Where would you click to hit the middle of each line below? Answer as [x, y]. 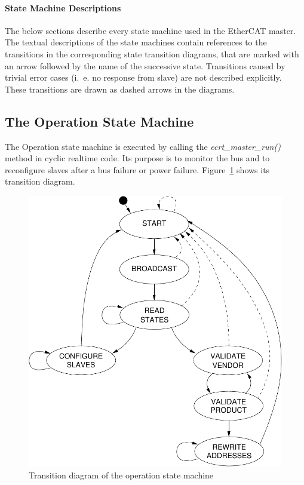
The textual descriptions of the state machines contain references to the [136, 42]
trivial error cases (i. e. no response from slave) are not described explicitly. [143, 77]
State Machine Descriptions [63, 7]
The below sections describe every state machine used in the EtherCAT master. [151, 30]
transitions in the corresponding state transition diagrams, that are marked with [152, 53]
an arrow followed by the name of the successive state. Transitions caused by [145, 65]
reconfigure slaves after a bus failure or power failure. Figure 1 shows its [137, 169]
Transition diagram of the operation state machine [121, 475]
